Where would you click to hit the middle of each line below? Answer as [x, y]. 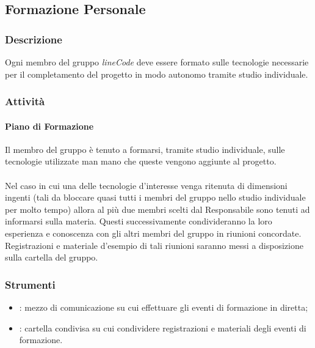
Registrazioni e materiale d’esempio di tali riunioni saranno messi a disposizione [154, 245]
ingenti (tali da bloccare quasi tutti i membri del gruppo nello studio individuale [155, 197]
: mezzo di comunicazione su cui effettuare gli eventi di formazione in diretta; [164, 307]
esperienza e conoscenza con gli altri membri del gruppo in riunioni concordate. [153, 233]
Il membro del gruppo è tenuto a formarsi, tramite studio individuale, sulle [145, 149]
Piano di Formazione [49, 126]
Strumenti [30, 284]
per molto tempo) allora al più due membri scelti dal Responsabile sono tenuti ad [157, 209]
